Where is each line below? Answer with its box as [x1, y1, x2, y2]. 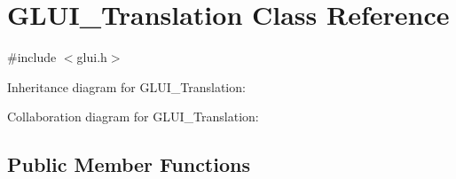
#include [7, 48, 57, 66]
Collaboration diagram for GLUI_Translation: [7, 107, 259, 126]
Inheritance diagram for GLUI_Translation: [7, 77, 246, 96]
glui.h [76, 48, 107, 66]
